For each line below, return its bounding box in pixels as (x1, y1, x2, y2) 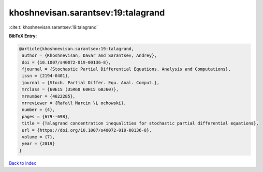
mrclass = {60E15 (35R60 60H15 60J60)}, (22, 87, 119, 92)
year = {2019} (22, 141, 55, 146)
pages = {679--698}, (22, 114, 71, 119)
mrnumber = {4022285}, (22, 94, 76, 99)
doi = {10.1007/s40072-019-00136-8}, (22, 60, 111, 65)
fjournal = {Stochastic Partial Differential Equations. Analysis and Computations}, (22, 66, 231, 72)
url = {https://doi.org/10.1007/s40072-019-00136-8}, (22, 127, 152, 133)
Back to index (9, 160, 36, 166)
